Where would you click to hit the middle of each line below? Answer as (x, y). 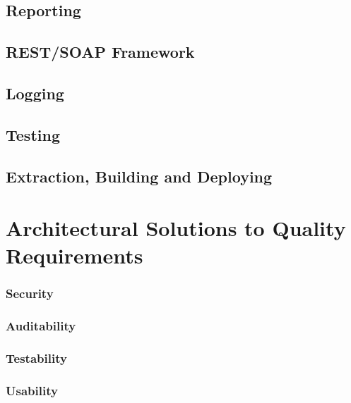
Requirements (75, 255)
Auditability (41, 326)
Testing (33, 134)
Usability (32, 390)
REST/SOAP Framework (100, 52)
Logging (35, 93)
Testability (36, 358)
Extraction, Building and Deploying (139, 176)
